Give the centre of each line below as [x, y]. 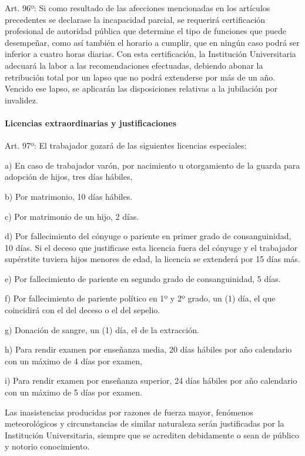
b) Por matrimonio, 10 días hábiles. [69, 196]
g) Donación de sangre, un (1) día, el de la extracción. [102, 329]
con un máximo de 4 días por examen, [73, 361]
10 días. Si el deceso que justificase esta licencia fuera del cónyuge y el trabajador [151, 247]
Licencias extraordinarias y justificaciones [91, 123]
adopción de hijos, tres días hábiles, [69, 177]
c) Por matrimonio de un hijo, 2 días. [72, 216]
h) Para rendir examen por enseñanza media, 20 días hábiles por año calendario [148, 349]
